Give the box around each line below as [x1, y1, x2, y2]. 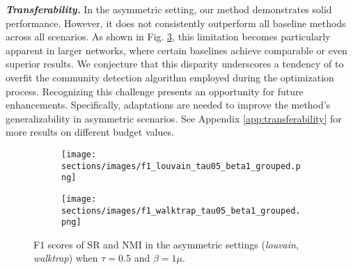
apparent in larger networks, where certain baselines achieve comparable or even [6, 42, 347, 57]
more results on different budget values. [6, 125, 174, 139]
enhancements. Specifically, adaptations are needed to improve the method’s [6, 97, 331, 112]
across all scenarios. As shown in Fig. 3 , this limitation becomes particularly [6, 29, 331, 44]
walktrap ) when [33, 251, 98, 265]
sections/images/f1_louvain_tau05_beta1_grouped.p [61, 161, 301, 171]
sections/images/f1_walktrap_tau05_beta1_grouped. [61, 205, 301, 216]
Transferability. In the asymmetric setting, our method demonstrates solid [6, 2, 332, 16]
